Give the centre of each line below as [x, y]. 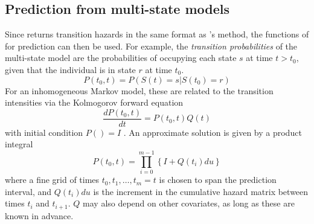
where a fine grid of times [52, 180]
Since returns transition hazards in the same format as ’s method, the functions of [157, 34]
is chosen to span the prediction [218, 180]
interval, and [28, 191]
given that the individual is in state [70, 69]
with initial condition [44, 132]
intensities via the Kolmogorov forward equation [94, 102]
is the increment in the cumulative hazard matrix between [201, 191]
